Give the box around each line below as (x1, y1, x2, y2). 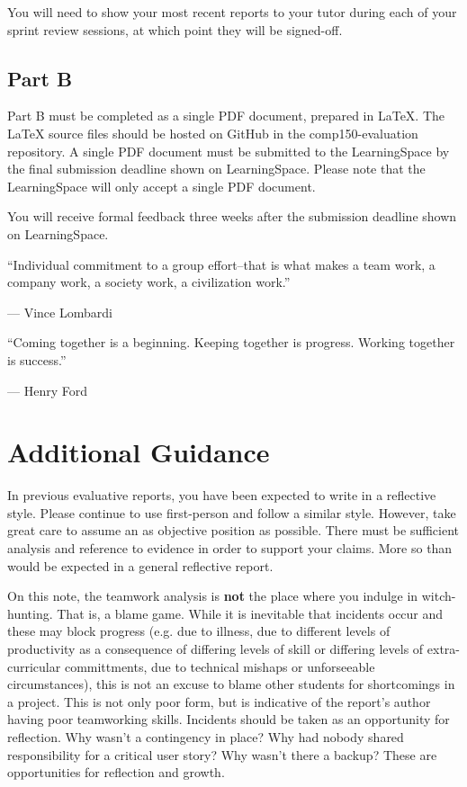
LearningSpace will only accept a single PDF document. (7, 176, 316, 195)
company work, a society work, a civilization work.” (7, 273, 291, 291)
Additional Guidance (7, 434, 270, 470)
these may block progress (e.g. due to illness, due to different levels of (7, 622, 391, 640)
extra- (427, 639, 461, 657)
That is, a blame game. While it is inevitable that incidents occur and (57, 604, 444, 622)
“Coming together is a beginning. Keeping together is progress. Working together (7, 333, 455, 352)
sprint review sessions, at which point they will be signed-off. (7, 20, 343, 39)
